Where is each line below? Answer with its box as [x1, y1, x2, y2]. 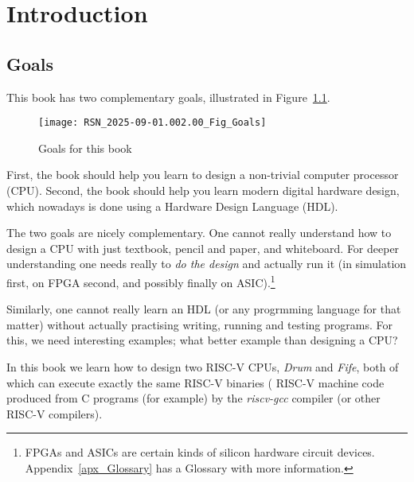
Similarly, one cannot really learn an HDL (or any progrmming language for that [6, 301, 401, 317]
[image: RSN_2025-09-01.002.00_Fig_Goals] [38, 117, 267, 129]
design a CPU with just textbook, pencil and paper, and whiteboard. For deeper [6, 239, 400, 256]
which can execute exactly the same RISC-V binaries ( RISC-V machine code [6, 374, 385, 391]
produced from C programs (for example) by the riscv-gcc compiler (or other [6, 390, 381, 406]
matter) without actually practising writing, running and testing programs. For [6, 316, 393, 332]
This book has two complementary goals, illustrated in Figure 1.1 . [6, 88, 330, 105]
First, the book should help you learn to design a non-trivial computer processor [6, 166, 399, 183]
